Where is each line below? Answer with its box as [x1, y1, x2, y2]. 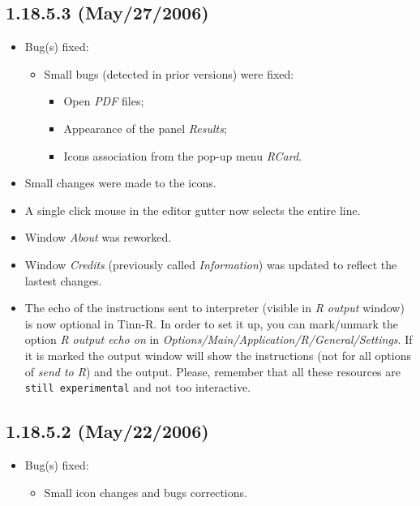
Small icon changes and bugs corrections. [44, 483, 247, 500]
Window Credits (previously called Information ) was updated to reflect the [24, 255, 397, 272]
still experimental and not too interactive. [24, 379, 251, 396]
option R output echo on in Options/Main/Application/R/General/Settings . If [24, 331, 413, 348]
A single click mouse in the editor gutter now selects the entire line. [24, 201, 361, 218]
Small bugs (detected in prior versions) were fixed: [44, 65, 294, 82]
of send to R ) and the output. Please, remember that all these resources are [24, 362, 401, 379]
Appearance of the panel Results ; [63, 119, 227, 136]
